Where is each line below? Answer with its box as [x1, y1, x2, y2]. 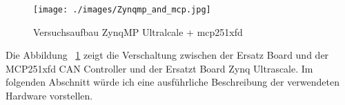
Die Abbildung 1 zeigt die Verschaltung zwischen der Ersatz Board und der [6, 48, 329, 62]
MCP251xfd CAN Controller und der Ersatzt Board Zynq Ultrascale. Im [6, 61, 313, 75]
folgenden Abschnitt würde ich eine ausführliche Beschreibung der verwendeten [6, 75, 340, 89]
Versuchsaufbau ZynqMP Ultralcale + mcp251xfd [33, 24, 243, 39]
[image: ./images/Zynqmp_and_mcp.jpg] [33, 5, 211, 15]
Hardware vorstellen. [6, 88, 93, 103]
